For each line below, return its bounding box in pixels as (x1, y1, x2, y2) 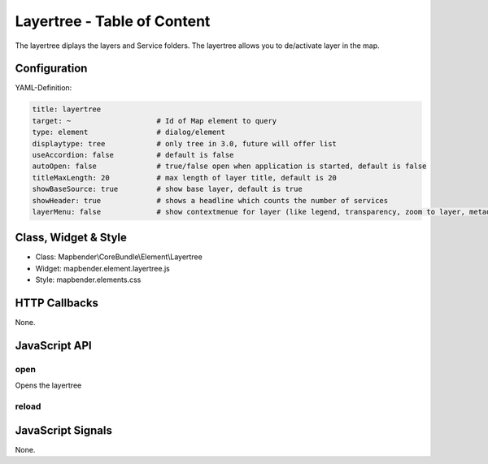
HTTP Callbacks (15, 297, 99, 310)
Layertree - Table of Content (15, 12, 211, 30)
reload (15, 401, 41, 412)
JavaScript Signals (15, 423, 113, 437)
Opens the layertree (15, 380, 82, 390)
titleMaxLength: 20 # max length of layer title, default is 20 (32, 173, 338, 182)
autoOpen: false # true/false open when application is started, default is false (32, 162, 427, 171)
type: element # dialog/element (32, 128, 225, 137)
